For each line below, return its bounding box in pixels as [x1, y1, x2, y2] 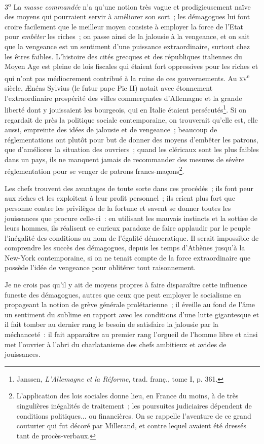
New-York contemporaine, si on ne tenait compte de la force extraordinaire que [5, 252, 251, 263]
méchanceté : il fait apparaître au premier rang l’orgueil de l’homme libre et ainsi [5, 329, 258, 340]
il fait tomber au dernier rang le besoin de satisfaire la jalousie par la [5, 319, 219, 329]
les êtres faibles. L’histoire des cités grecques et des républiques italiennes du [5, 51, 242, 61]
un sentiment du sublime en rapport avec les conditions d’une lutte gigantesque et [5, 309, 259, 319]
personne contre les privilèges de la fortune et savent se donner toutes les [5, 202, 231, 213]
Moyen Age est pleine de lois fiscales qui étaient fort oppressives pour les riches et [5, 61, 258, 71]
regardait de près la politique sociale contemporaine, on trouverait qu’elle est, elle [5, 114, 258, 125]
